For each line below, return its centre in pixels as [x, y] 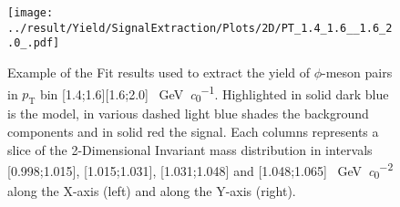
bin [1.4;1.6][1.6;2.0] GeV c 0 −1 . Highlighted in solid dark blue [214, 93]
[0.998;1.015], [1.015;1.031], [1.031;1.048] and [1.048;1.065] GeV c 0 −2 [200, 171]
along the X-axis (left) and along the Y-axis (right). [152, 190]
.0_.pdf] [34, 43]
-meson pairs [357, 72]
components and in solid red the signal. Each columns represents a [193, 131]
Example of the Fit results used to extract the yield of [159, 72]
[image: [31, 13]
